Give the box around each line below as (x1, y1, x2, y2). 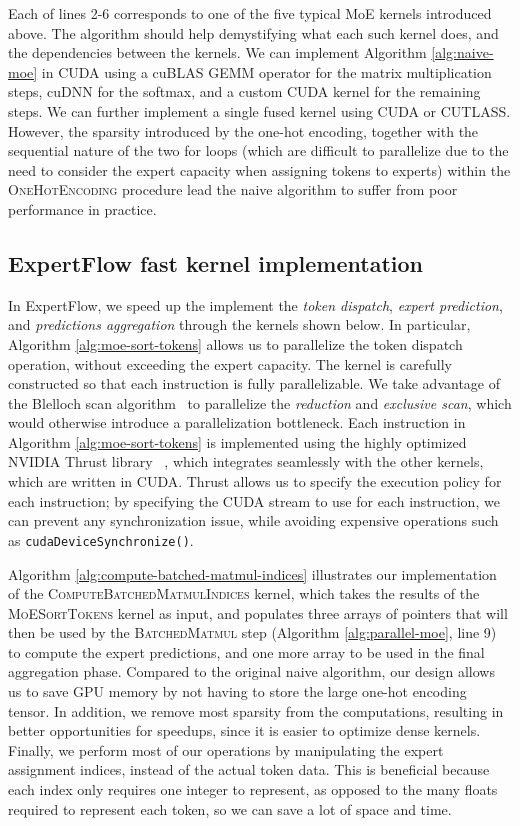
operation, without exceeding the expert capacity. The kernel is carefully (8, 353, 452, 374)
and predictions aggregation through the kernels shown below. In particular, (8, 314, 471, 335)
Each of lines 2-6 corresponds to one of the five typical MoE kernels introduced (8, 3, 492, 23)
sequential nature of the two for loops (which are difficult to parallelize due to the (8, 140, 509, 161)
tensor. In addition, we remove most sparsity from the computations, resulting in (8, 700, 504, 721)
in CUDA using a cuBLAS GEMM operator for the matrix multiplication (41, 61, 492, 82)
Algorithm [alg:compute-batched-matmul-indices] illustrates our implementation (8, 563, 497, 584)
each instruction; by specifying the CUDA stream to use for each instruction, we (8, 490, 500, 511)
